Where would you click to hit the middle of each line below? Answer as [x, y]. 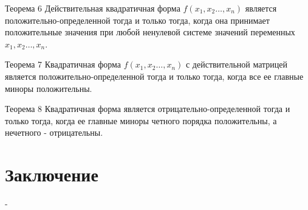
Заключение [52, 174]
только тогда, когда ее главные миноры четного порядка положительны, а [141, 120]
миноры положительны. [49, 88]
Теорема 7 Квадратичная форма [63, 64]
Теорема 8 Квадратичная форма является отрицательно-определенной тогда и [148, 109]
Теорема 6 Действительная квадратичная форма [93, 8]
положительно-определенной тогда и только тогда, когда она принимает [137, 20]
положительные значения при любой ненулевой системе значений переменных [150, 32]
